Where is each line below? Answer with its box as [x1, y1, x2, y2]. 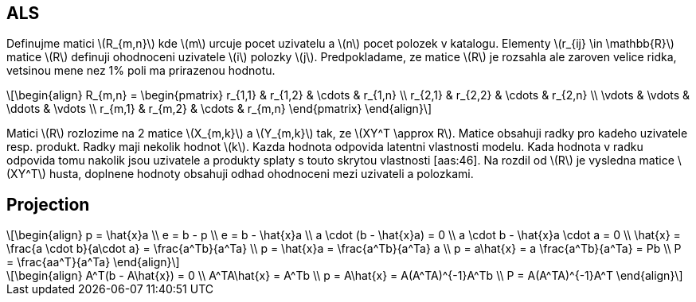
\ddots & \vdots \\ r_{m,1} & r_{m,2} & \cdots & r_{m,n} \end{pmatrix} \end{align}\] [6, 102, 432, 116]
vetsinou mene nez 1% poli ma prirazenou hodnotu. [6, 64, 276, 78]
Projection [6, 194, 90, 215]
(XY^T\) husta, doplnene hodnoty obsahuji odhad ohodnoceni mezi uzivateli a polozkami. [6, 167, 474, 181]
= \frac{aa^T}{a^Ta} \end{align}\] [6, 255, 180, 269]
